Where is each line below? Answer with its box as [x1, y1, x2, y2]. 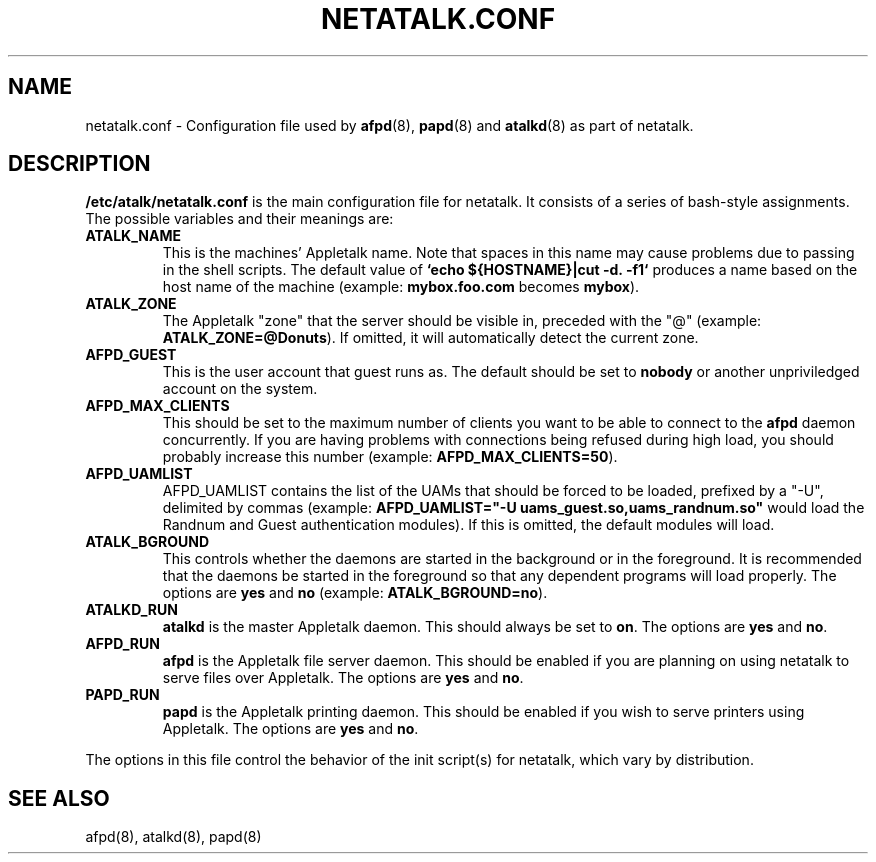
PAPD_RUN [85, 686, 160, 704]
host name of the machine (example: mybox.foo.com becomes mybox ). [162, 278, 640, 296]
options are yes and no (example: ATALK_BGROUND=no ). [162, 584, 548, 602]
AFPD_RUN [85, 635, 160, 653]
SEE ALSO [8, 785, 110, 811]
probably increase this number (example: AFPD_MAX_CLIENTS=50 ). [162, 448, 618, 466]
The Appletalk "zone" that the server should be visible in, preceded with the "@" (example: [162, 312, 762, 330]
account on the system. [162, 380, 318, 398]
